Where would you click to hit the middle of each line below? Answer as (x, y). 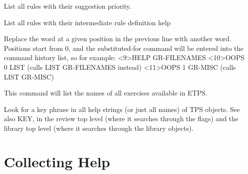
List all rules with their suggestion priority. (68, 6)
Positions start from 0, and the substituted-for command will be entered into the (124, 48)
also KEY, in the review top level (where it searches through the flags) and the (121, 119)
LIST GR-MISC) (29, 76)
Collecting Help (57, 161)
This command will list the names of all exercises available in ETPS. (106, 93)
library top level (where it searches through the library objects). (99, 128)
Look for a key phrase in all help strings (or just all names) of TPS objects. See (122, 109)
